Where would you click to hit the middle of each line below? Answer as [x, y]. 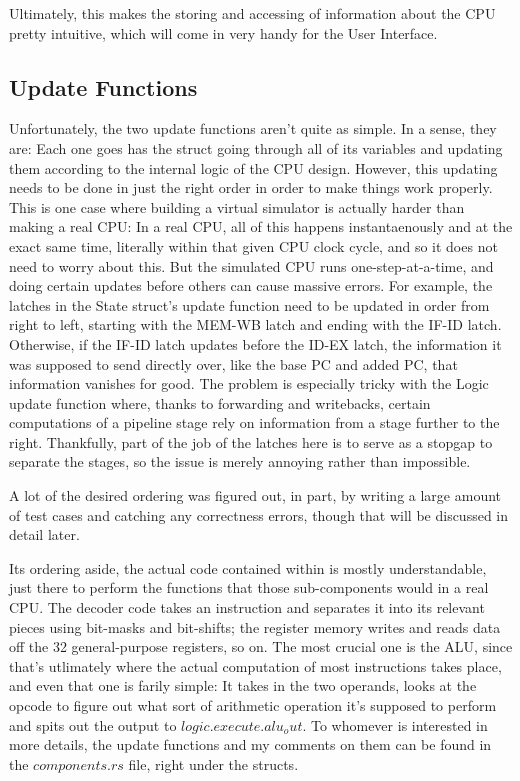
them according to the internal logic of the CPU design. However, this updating [253, 167]
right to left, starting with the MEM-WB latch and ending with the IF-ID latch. [255, 324]
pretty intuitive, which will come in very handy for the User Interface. [223, 32]
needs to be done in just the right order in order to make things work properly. [251, 187]
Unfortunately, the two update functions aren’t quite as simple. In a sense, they [253, 128]
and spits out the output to [93, 724]
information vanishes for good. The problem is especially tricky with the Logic [249, 383]
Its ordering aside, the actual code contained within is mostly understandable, [248, 567]
